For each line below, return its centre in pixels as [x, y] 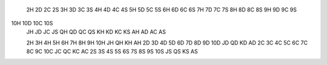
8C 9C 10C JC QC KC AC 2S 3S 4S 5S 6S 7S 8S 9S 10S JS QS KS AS [112, 51]
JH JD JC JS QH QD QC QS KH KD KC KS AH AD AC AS [96, 32]
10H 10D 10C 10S [32, 23]
